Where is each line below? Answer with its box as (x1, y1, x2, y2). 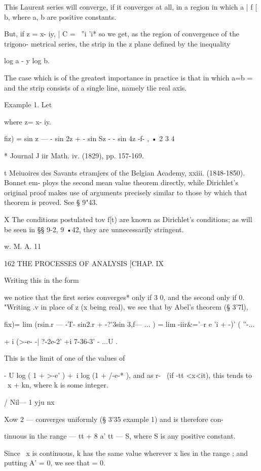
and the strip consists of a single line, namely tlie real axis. (4, 82, 187, 93)
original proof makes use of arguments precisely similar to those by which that (4, 187, 247, 197)
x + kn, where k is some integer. (7, 379, 108, 390)
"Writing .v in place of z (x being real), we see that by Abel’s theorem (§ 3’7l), (4, 302, 248, 312)
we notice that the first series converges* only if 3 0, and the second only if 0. (4, 291, 245, 302)
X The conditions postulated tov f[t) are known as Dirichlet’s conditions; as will (4, 213, 252, 224)
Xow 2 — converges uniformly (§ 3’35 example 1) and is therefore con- (4, 413, 223, 424)
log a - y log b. (4, 55, 50, 66)
